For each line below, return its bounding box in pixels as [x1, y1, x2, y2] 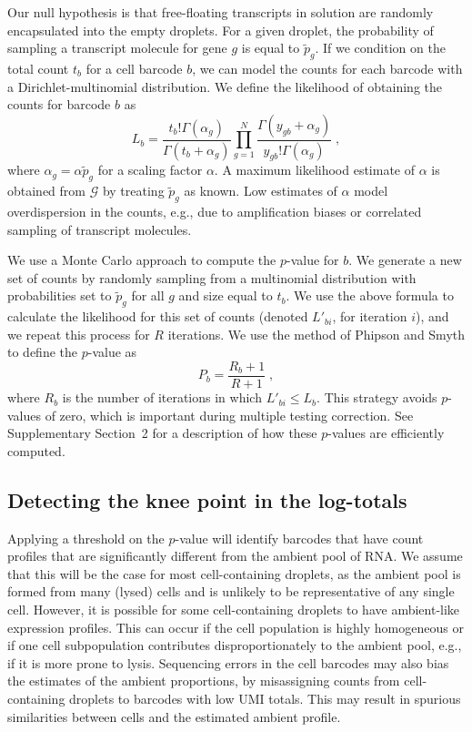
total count [7, 58, 69, 77]
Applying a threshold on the [7, 528, 165, 547]
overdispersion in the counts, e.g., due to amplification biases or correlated [7, 202, 422, 221]
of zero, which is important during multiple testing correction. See [45, 405, 414, 424]
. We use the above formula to [286, 286, 454, 305]
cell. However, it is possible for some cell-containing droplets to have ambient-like [7, 600, 460, 618]
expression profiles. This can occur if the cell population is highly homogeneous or [7, 617, 464, 636]
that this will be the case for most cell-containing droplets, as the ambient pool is [7, 564, 461, 583]
